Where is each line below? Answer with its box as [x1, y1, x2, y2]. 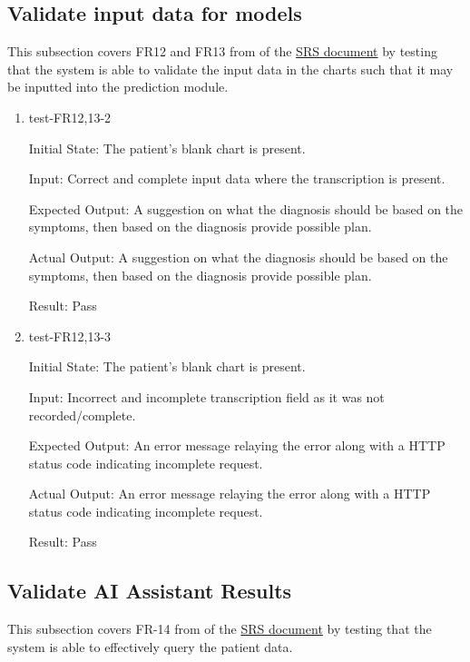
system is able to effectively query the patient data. [7, 637, 293, 656]
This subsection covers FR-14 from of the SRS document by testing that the [7, 619, 432, 638]
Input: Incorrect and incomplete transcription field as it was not [28, 387, 385, 406]
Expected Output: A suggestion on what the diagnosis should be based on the [28, 199, 464, 218]
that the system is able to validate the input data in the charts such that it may [7, 59, 454, 78]
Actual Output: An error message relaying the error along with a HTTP [28, 484, 431, 503]
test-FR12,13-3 [28, 326, 112, 345]
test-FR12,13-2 [28, 107, 112, 126]
